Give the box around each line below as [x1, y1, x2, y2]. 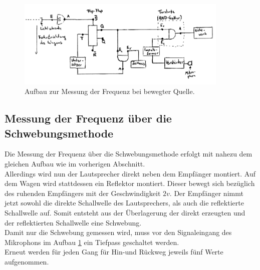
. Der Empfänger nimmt [169, 187, 243, 198]
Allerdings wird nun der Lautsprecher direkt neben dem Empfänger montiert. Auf [5, 168, 256, 178]
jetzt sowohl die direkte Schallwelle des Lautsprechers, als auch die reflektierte [5, 197, 244, 208]
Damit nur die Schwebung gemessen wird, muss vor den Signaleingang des [5, 227, 232, 237]
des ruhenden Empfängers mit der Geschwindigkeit [5, 187, 161, 198]
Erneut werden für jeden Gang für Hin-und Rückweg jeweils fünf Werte [5, 246, 223, 257]
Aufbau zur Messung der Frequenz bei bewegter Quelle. [25, 86, 195, 96]
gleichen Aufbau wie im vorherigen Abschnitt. [5, 158, 145, 168]
